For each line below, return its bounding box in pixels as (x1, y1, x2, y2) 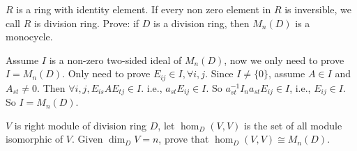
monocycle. (6, 29, 53, 44)
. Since (205, 66, 234, 81)
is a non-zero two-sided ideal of (49, 52, 182, 67)
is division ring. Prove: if (33, 15, 139, 30)
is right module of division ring (14, 118, 147, 132)
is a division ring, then (153, 15, 250, 30)
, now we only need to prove (224, 52, 344, 67)
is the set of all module (243, 118, 342, 132)
